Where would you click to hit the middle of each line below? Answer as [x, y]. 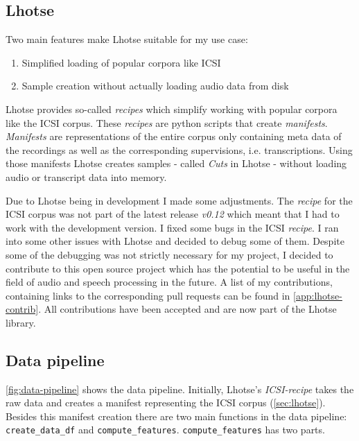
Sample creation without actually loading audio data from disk [155, 86]
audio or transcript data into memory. [86, 176]
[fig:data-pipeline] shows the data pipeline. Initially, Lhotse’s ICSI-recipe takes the [180, 389]
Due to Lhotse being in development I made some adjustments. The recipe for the [179, 200]
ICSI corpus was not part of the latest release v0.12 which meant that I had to [173, 214]
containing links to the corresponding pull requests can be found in [148, 295]
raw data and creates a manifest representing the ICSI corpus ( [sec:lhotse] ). [166, 403]
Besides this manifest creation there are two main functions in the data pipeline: [176, 416]
